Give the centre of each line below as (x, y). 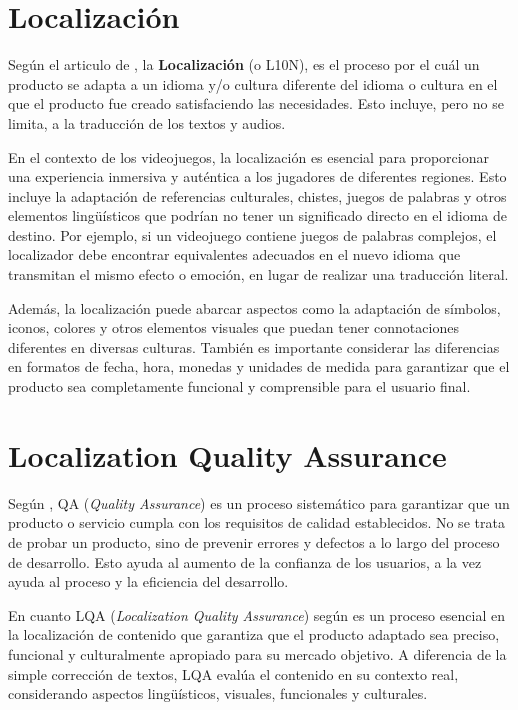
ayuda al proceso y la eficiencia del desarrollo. (148, 581)
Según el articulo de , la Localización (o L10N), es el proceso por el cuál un (244, 64)
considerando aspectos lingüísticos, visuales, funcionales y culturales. (218, 693)
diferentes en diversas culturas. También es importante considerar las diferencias (254, 346)
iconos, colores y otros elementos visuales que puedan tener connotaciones (233, 327)
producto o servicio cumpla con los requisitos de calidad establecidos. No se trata (256, 522)
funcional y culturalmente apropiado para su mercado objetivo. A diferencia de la (257, 653)
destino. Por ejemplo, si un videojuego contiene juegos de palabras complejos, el (252, 234)
